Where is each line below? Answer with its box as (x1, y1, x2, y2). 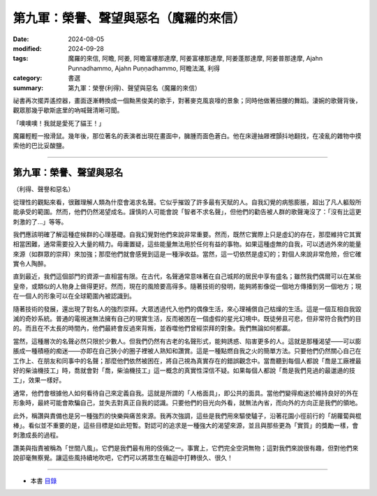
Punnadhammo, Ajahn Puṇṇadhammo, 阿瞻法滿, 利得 (68, 63, 220, 73)
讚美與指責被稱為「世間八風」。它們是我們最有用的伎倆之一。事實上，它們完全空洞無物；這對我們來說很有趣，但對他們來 (13, 444, 359, 452)
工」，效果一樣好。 (13, 376, 66, 384)
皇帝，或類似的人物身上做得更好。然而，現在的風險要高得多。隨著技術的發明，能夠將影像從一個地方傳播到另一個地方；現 (13, 282, 362, 290)
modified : (13, 44, 42, 52)
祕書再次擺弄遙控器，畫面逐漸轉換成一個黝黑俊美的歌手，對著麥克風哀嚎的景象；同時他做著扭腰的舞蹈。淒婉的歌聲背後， (13, 96, 362, 105)
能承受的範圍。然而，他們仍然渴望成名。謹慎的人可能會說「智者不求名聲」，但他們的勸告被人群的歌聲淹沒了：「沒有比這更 (13, 208, 362, 216)
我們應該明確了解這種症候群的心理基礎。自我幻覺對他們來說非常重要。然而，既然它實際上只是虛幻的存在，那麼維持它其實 (13, 230, 362, 239)
